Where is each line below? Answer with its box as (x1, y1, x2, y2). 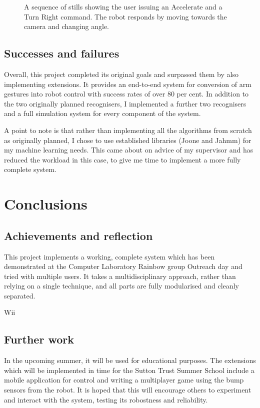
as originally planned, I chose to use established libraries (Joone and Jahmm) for (4, 134, 251, 145)
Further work (4, 331, 74, 347)
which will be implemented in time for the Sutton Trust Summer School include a (4, 364, 254, 375)
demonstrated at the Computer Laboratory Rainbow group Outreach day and (4, 261, 242, 271)
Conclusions (4, 193, 87, 214)
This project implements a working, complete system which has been (4, 251, 215, 261)
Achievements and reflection (4, 227, 153, 243)
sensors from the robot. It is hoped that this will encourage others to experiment (4, 384, 251, 395)
